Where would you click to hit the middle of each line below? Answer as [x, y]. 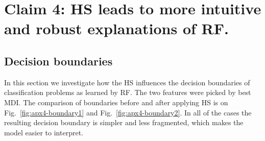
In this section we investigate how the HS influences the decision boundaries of [127, 82]
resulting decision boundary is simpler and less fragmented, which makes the [124, 122]
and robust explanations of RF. [116, 28]
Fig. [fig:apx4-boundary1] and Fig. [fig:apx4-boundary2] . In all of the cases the [128, 112]
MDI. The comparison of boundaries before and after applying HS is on [116, 102]
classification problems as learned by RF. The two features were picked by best [128, 92]
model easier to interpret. [44, 132]
